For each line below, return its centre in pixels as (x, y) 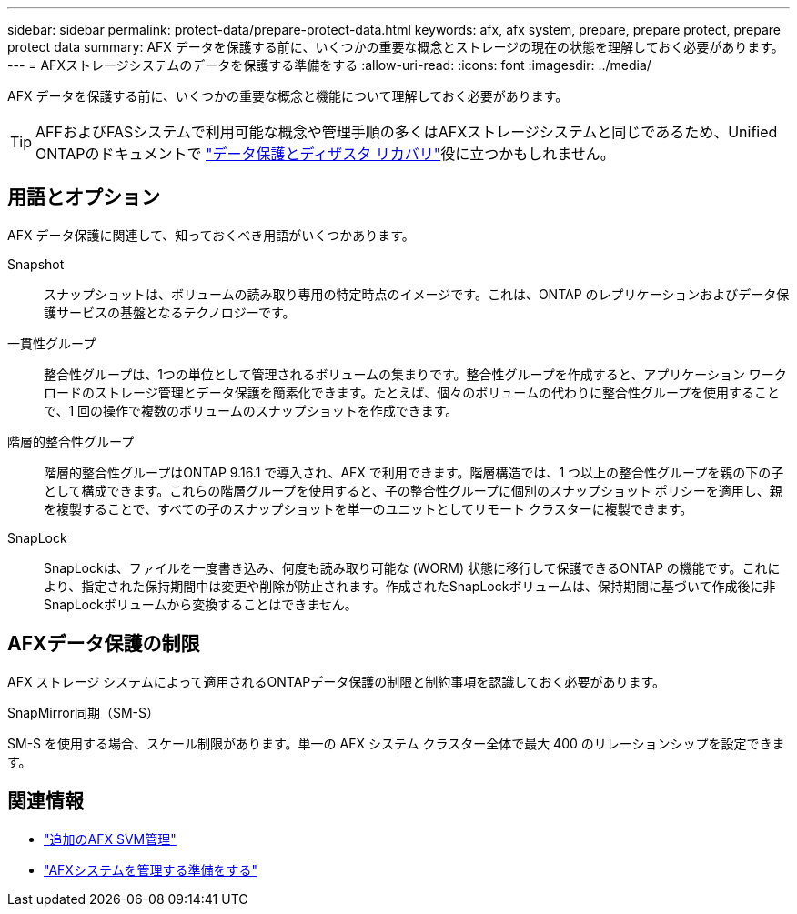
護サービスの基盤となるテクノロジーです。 (170, 312)
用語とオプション (84, 197)
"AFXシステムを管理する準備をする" (151, 869)
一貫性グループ (52, 343)
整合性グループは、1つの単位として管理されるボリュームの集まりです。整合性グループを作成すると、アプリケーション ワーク (415, 374)
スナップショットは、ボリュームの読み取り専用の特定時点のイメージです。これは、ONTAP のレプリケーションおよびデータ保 (417, 294)
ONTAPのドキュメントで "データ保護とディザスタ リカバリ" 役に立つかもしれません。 (325, 154)
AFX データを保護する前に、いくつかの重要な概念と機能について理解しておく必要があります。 (288, 96)
